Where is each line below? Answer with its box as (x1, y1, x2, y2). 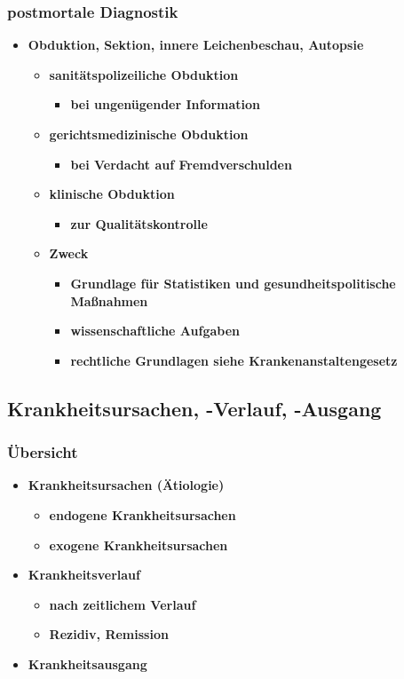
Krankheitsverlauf (28, 565, 140, 584)
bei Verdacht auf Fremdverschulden (70, 154, 292, 173)
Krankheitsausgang (28, 654, 147, 673)
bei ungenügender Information (70, 95, 261, 114)
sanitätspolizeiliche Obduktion (49, 65, 239, 83)
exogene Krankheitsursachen (49, 535, 228, 554)
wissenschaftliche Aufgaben (70, 321, 241, 340)
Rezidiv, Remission (49, 625, 169, 643)
